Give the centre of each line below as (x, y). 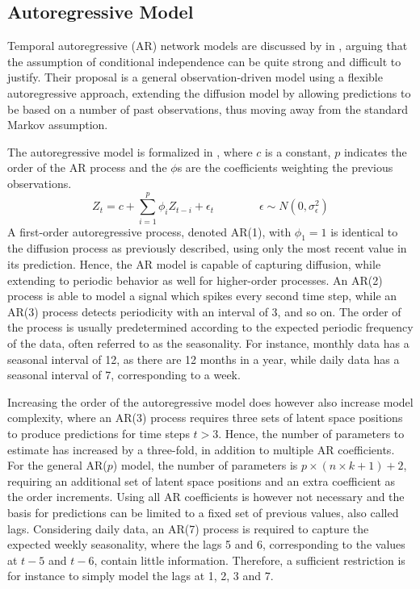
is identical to (364, 231)
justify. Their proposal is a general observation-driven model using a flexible (195, 77)
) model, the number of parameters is (205, 465)
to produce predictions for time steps (99, 433)
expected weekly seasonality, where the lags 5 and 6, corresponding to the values (206, 544)
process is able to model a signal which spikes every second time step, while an (202, 296)
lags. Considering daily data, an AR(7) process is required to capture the (188, 528)
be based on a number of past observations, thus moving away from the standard (208, 109)
